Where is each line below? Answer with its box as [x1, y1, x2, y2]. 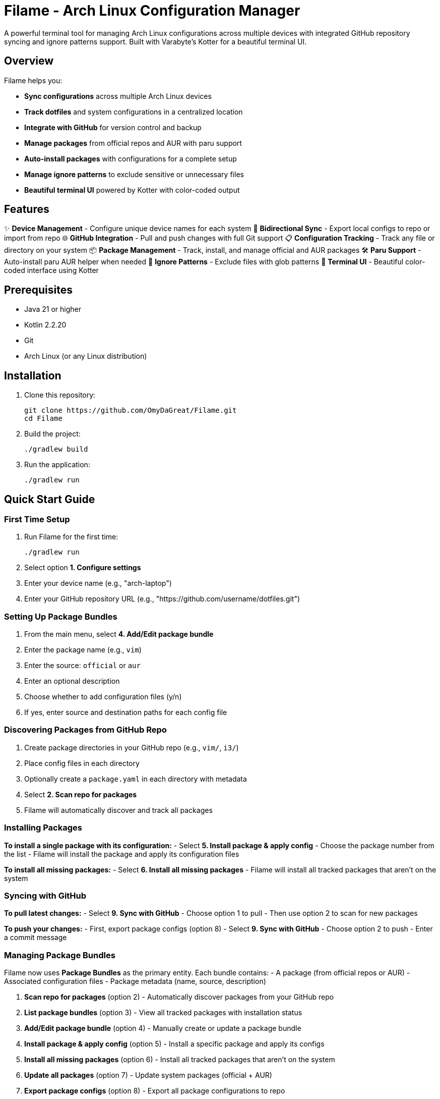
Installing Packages [4, 822, 82, 833]
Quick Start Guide [4, 492, 95, 506]
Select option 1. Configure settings [24, 563, 141, 572]
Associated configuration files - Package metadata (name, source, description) [4, 977, 266, 986]
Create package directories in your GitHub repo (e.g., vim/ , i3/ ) [24, 743, 239, 752]
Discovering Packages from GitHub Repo [4, 725, 167, 735]
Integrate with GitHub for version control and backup [24, 123, 202, 132]
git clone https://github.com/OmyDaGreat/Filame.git [24, 406, 237, 415]
